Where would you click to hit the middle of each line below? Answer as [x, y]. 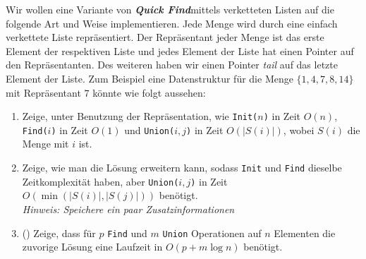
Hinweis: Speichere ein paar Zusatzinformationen [128, 209]
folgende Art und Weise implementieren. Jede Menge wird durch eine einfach [172, 23]
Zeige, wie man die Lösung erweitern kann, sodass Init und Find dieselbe [182, 168]
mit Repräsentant [43, 92]
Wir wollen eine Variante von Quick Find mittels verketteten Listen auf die [170, 9]
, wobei [299, 129]
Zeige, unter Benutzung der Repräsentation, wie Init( [140, 116]
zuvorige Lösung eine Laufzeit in [92, 247]
